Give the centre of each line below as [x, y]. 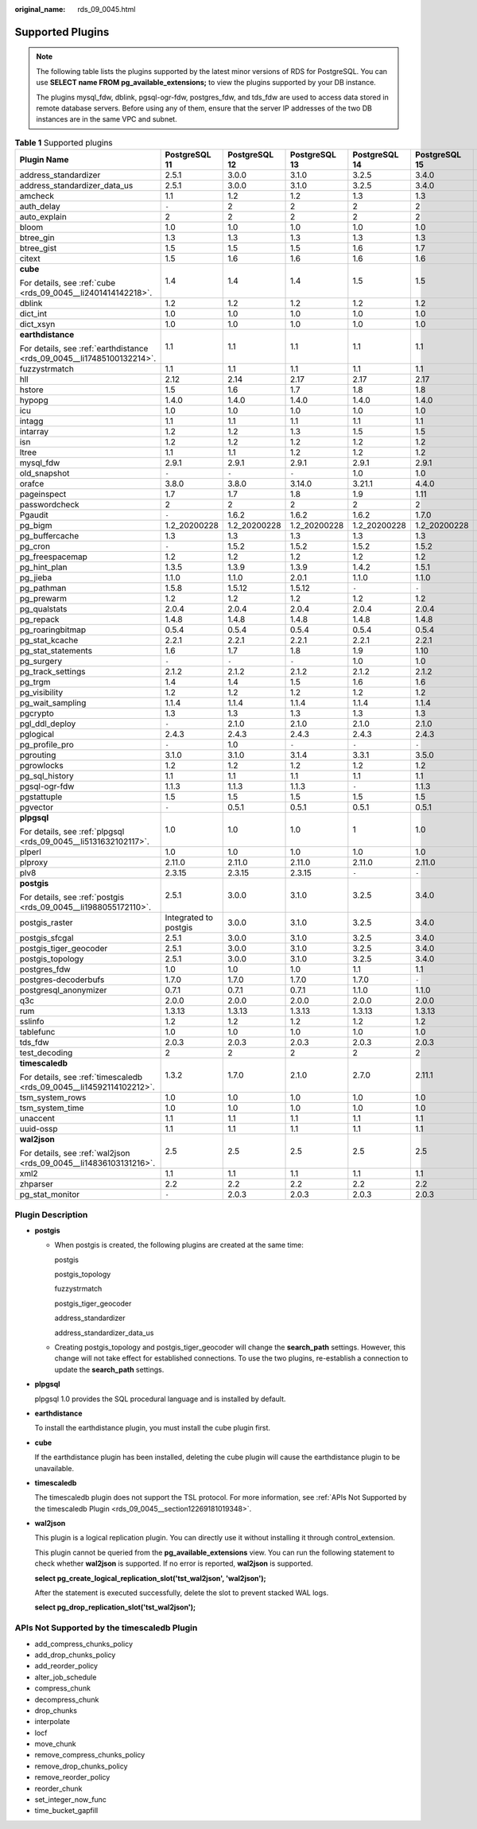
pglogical [37, 734]
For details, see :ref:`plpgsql [72, 832]
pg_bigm [36, 526]
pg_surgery [41, 662]
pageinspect [43, 495]
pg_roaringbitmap [53, 630]
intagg [31, 421]
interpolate [52, 1722]
